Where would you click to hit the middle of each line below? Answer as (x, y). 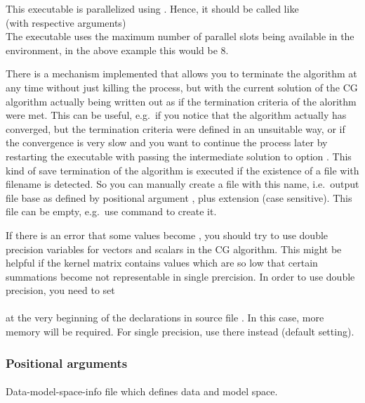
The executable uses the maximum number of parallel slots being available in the (180, 36)
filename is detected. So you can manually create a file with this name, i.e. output (182, 184)
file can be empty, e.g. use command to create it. (111, 211)
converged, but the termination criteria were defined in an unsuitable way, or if (175, 128)
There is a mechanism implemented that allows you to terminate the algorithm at (181, 73)
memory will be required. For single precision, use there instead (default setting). (180, 332)
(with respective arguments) (66, 22)
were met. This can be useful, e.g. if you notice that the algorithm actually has (176, 115)
